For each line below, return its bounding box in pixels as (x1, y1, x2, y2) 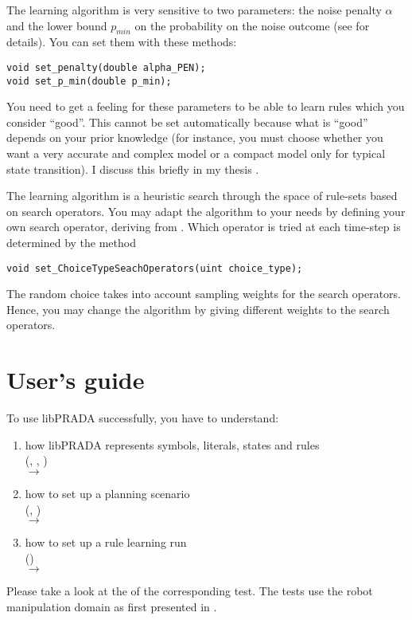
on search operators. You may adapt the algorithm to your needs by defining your (6, 202, 406, 219)
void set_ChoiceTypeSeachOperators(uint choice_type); (6, 262, 303, 274)
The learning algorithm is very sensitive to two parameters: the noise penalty (6, 2, 382, 18)
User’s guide (6, 363, 145, 396)
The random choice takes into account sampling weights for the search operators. (6, 285, 401, 302)
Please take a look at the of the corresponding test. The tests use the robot (6, 583, 373, 599)
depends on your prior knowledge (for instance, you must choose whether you (6, 129, 383, 146)
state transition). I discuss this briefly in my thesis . (6, 160, 259, 177)
